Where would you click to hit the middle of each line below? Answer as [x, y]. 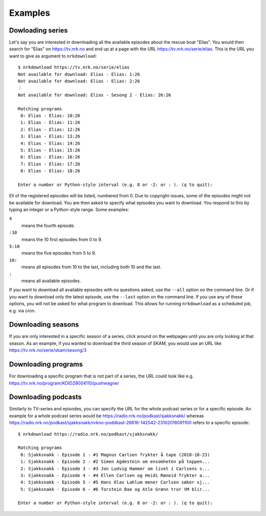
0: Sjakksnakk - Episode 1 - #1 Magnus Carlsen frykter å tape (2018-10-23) [115, 455]
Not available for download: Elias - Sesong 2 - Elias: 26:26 [95, 95]
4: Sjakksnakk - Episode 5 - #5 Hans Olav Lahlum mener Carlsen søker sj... [115, 482]
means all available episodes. [51, 281]
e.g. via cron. [22, 310]
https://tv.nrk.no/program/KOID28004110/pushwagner [64, 383]
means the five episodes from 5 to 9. [59, 253]
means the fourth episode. [48, 225]
